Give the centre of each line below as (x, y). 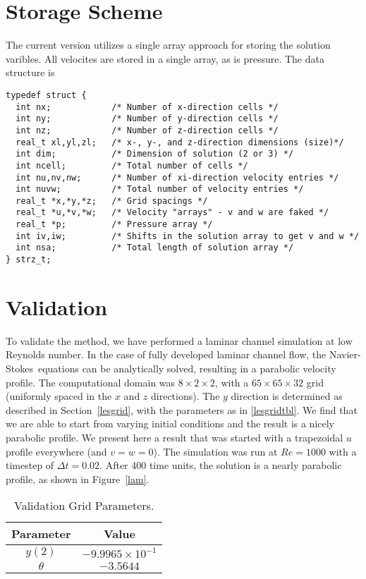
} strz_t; (29, 260)
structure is (30, 72)
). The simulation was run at (215, 451)
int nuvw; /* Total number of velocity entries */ (160, 189)
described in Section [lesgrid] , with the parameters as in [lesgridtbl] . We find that (182, 409)
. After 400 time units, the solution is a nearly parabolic (221, 465)
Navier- (345, 354)
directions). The (185, 396)
